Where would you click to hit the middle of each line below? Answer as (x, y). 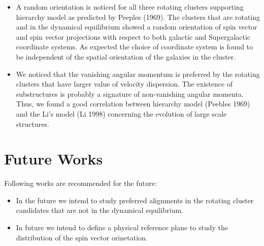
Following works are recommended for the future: (81, 183)
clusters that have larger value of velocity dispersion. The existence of (124, 84)
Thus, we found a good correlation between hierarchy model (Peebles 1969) (133, 104)
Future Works (54, 159)
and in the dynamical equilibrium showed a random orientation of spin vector (137, 27)
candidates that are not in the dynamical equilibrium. (100, 210)
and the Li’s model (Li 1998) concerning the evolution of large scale (121, 113)
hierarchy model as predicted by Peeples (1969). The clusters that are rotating (138, 17)
